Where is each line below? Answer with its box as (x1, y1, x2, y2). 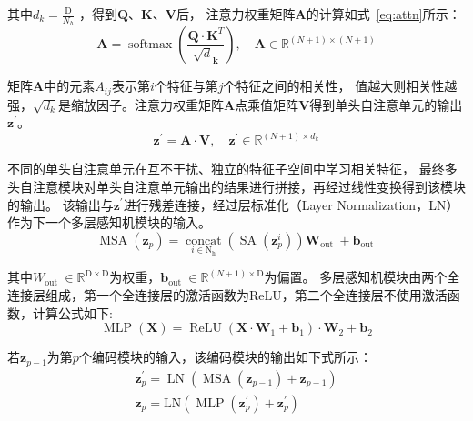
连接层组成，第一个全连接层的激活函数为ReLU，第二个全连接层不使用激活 (7, 285, 448, 304)
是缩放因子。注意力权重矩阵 (57, 95, 224, 114)
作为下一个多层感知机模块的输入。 (7, 213, 211, 232)
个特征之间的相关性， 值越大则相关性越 (223, 76, 458, 95)
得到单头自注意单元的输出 (309, 95, 463, 114)
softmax (128, 38, 173, 52)
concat (186, 234, 222, 247)
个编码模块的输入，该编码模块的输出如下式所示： (78, 347, 372, 366)
